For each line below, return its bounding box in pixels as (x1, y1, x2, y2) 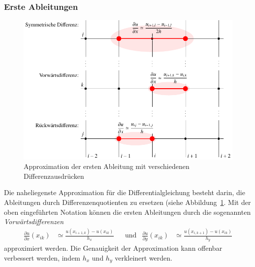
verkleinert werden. (115, 253, 172, 263)
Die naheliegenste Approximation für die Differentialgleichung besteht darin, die (4, 187, 245, 198)
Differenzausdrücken (24, 170, 84, 181)
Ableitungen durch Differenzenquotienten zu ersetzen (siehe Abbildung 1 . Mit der (4, 197, 251, 207)
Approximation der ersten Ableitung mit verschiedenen (24, 161, 190, 171)
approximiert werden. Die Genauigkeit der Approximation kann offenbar (4, 243, 223, 253)
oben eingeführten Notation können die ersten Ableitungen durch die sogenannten (4, 206, 251, 217)
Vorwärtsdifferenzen (4, 216, 64, 227)
